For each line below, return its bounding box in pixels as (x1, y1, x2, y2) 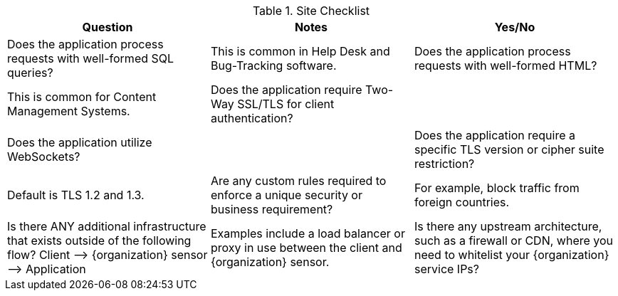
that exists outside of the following (7, 233, 192, 248)
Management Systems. (7, 104, 130, 118)
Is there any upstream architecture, (414, 219, 602, 233)
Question (82, 20, 133, 34)
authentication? (210, 111, 293, 125)
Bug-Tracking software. (210, 58, 337, 73)
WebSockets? (7, 149, 80, 164)
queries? (7, 65, 53, 80)
